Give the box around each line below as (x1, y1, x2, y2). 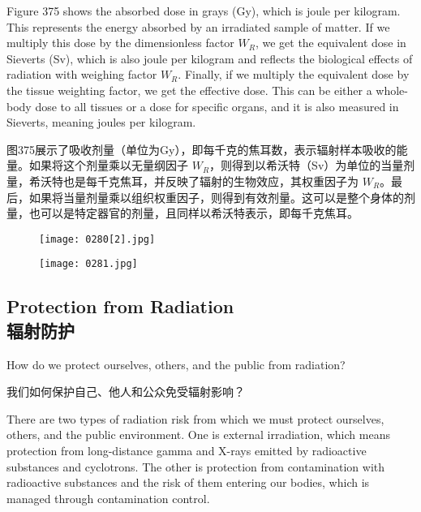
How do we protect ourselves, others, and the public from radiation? (6, 355, 346, 372)
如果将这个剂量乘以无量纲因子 (28, 157, 188, 174)
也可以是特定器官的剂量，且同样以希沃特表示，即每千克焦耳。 (28, 204, 359, 222)
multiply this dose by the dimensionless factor (6, 34, 234, 51)
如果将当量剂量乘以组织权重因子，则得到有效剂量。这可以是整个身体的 (28, 188, 404, 205)
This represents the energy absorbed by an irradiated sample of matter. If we (6, 18, 390, 35)
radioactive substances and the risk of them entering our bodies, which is (6, 474, 370, 491)
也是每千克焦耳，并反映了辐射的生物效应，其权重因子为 (62, 172, 359, 189)
